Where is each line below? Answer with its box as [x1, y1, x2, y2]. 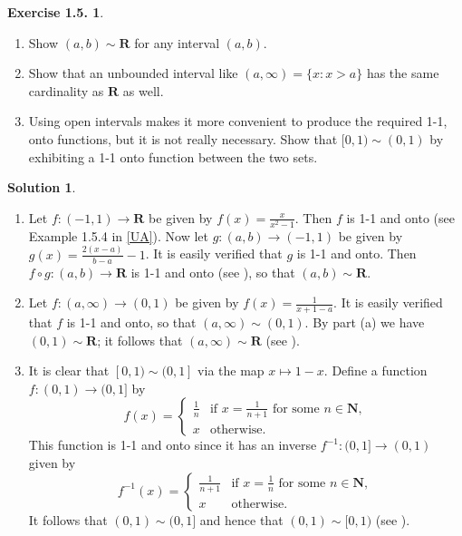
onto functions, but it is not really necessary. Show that [28, 129, 338, 148]
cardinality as [28, 81, 104, 100]
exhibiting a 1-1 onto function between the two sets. [28, 147, 318, 166]
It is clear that [28, 361, 110, 380]
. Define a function [323, 361, 428, 380]
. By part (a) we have [304, 313, 425, 332]
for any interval [134, 33, 220, 52]
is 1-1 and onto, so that [66, 313, 197, 332]
